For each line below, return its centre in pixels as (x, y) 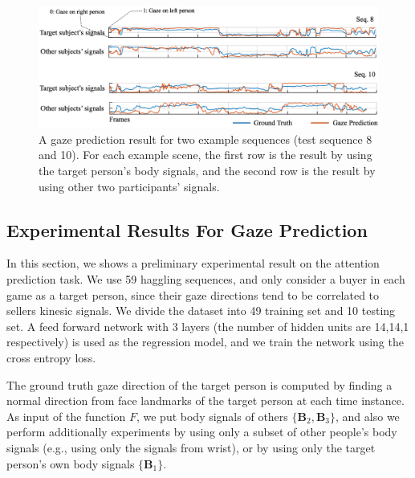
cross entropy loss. (51, 357)
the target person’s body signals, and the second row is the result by (207, 171)
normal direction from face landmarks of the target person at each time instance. (205, 400)
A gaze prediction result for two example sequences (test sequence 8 (205, 139)
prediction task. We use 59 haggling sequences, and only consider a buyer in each (206, 279)
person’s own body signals (71, 463)
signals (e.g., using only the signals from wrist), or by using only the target (191, 447)
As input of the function (66, 416)
